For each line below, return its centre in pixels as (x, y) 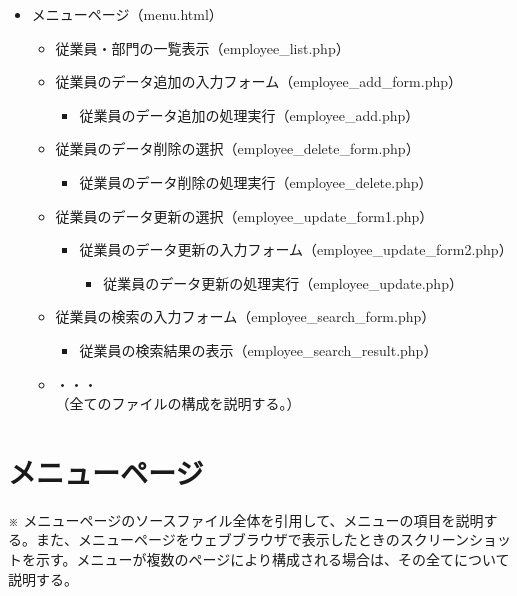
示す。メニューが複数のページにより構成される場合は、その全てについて (272, 559)
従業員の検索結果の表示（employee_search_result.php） (258, 349)
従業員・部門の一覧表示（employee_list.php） (202, 47)
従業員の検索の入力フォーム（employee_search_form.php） (245, 316)
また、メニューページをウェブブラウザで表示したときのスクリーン (252, 539)
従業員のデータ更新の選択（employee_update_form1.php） (244, 215)
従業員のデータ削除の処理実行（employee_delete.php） (256, 181)
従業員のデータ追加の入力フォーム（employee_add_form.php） (259, 81)
